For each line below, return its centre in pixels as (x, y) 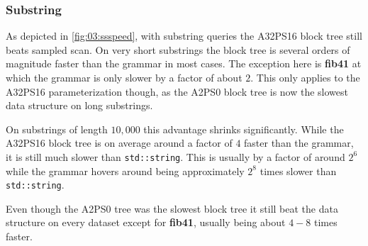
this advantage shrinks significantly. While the (244, 129)
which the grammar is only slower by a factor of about (124, 77)
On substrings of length (57, 129)
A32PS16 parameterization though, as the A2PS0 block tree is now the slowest (177, 91)
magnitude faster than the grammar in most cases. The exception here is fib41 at (184, 63)
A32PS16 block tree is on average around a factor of (119, 143)
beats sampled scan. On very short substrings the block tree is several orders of (178, 49)
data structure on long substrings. (79, 105)
